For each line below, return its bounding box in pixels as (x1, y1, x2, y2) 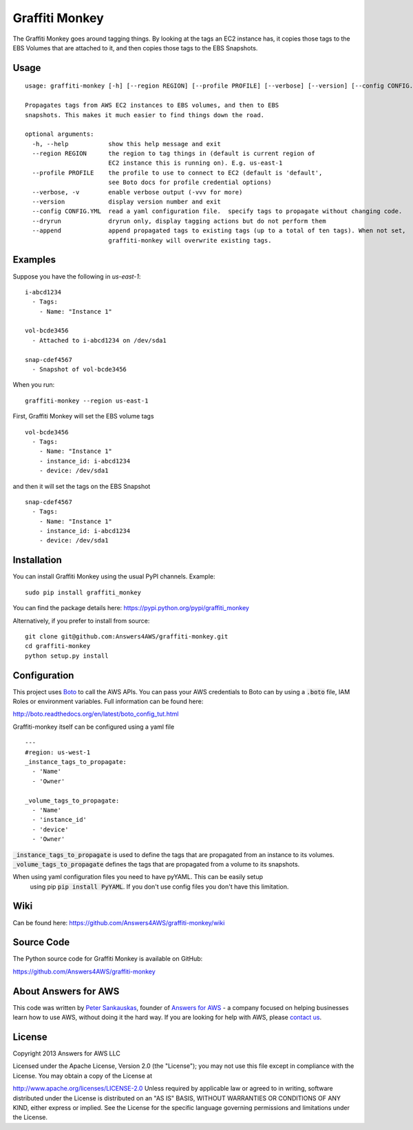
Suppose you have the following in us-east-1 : (12, 272, 141, 281)
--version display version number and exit (32, 198, 222, 206)
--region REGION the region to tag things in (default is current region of (32, 150, 316, 158)
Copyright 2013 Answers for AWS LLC (12, 1049, 120, 1058)
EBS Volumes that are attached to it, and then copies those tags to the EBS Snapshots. (12, 43, 258, 52)
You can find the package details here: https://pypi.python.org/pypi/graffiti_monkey (12, 604, 249, 612)
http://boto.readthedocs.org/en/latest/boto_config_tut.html (12, 710, 179, 718)
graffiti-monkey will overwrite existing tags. (107, 236, 272, 244)
